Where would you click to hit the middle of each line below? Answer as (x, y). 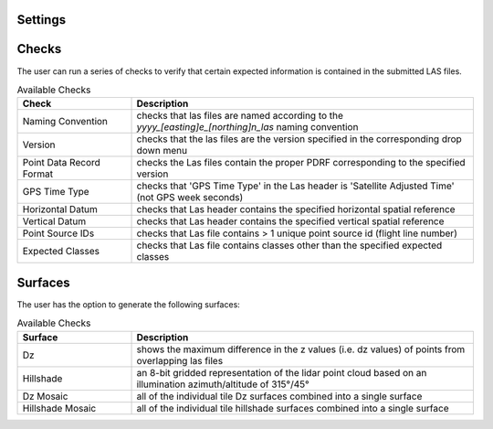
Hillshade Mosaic (59, 408)
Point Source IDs (58, 233)
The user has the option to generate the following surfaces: (129, 304)
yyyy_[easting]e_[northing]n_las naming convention (247, 127)
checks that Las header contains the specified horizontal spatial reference (296, 209)
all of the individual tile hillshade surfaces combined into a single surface (293, 408)
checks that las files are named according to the (240, 116)
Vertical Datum (54, 221)
